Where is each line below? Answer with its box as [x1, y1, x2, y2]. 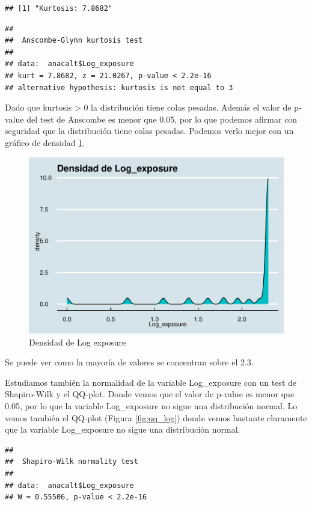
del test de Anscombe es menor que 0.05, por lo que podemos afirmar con [26, 112, 298, 125]
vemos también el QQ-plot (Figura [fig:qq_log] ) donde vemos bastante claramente [5, 411, 307, 424]
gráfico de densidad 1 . [5, 136, 85, 148]
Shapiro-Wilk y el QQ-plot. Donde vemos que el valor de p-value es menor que [5, 388, 295, 400]
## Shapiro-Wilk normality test [5, 457, 138, 466]
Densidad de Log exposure [29, 335, 126, 348]
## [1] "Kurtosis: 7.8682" [5, 4, 112, 13]
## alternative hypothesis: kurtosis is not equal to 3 [5, 83, 233, 92]
